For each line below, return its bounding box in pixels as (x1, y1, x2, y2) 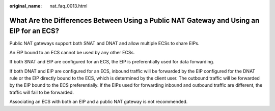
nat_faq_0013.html (49, 3, 88, 9)
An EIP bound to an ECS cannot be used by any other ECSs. (9, 49, 135, 55)
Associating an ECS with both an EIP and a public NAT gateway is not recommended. (9, 99, 188, 105)
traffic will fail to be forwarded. (9, 89, 74, 95)
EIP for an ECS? (9, 27, 60, 35)
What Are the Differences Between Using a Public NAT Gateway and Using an (9, 16, 260, 25)
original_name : (9, 3, 42, 9)
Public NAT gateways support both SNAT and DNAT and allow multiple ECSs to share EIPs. (9, 40, 200, 46)
